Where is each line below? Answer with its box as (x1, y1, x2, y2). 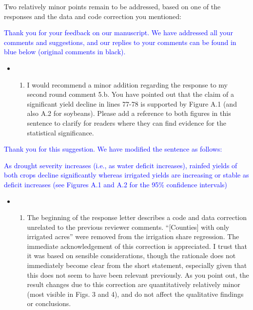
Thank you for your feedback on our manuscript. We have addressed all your (4, 27, 233, 38)
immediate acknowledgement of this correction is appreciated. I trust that (27, 241, 248, 251)
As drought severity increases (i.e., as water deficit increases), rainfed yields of (4, 160, 237, 170)
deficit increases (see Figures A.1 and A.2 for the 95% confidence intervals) (4, 179, 228, 189)
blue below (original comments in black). (4, 46, 126, 57)
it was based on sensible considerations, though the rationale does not (27, 250, 236, 261)
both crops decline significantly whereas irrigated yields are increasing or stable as (4, 170, 249, 180)
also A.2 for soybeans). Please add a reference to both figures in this (27, 108, 231, 118)
